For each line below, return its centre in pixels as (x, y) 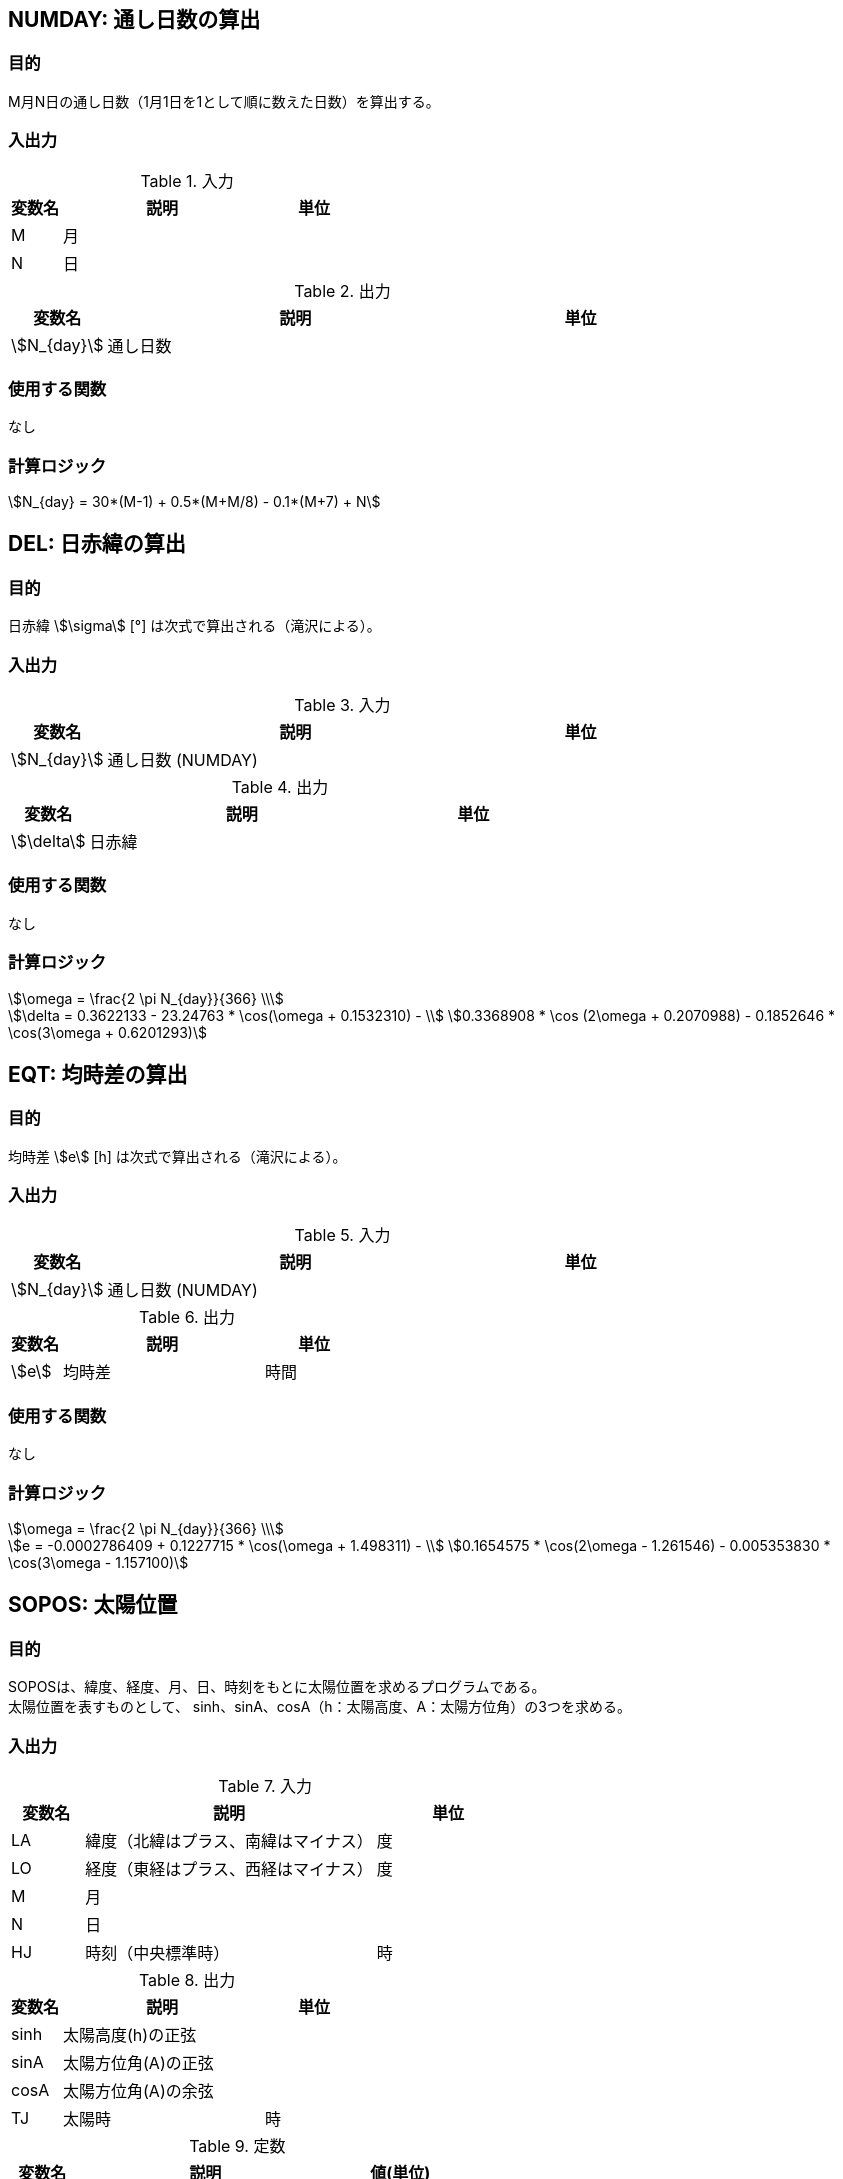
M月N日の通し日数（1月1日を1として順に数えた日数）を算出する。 (224, 101)
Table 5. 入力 (342, 1235)
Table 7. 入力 (265, 1785)
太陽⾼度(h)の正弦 (130, 2034)
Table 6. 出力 (187, 1317)
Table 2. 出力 (342, 290)
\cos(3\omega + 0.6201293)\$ (107, 1032)
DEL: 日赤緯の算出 (97, 544)
